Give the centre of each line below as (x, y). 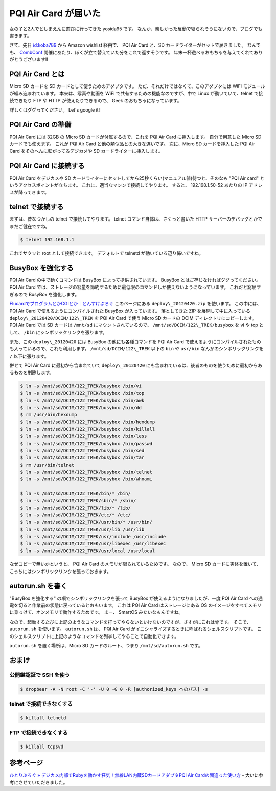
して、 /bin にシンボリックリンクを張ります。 (58, 332)
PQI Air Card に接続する (47, 166)
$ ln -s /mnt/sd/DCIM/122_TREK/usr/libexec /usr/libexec (93, 544)
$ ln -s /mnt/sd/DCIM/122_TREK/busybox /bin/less (84, 436)
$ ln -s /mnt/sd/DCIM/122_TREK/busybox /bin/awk (82, 401)
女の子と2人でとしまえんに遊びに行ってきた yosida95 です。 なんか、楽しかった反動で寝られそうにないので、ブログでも (136, 29)
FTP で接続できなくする (39, 733)
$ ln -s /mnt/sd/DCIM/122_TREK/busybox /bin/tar (82, 458)
